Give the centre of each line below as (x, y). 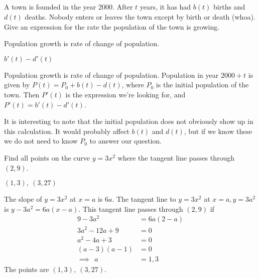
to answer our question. (125, 141)
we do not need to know (41, 141)
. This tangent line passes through (131, 208)
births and (229, 7)
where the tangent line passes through (176, 157)
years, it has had (165, 7)
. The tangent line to (144, 199)
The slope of (23, 199)
